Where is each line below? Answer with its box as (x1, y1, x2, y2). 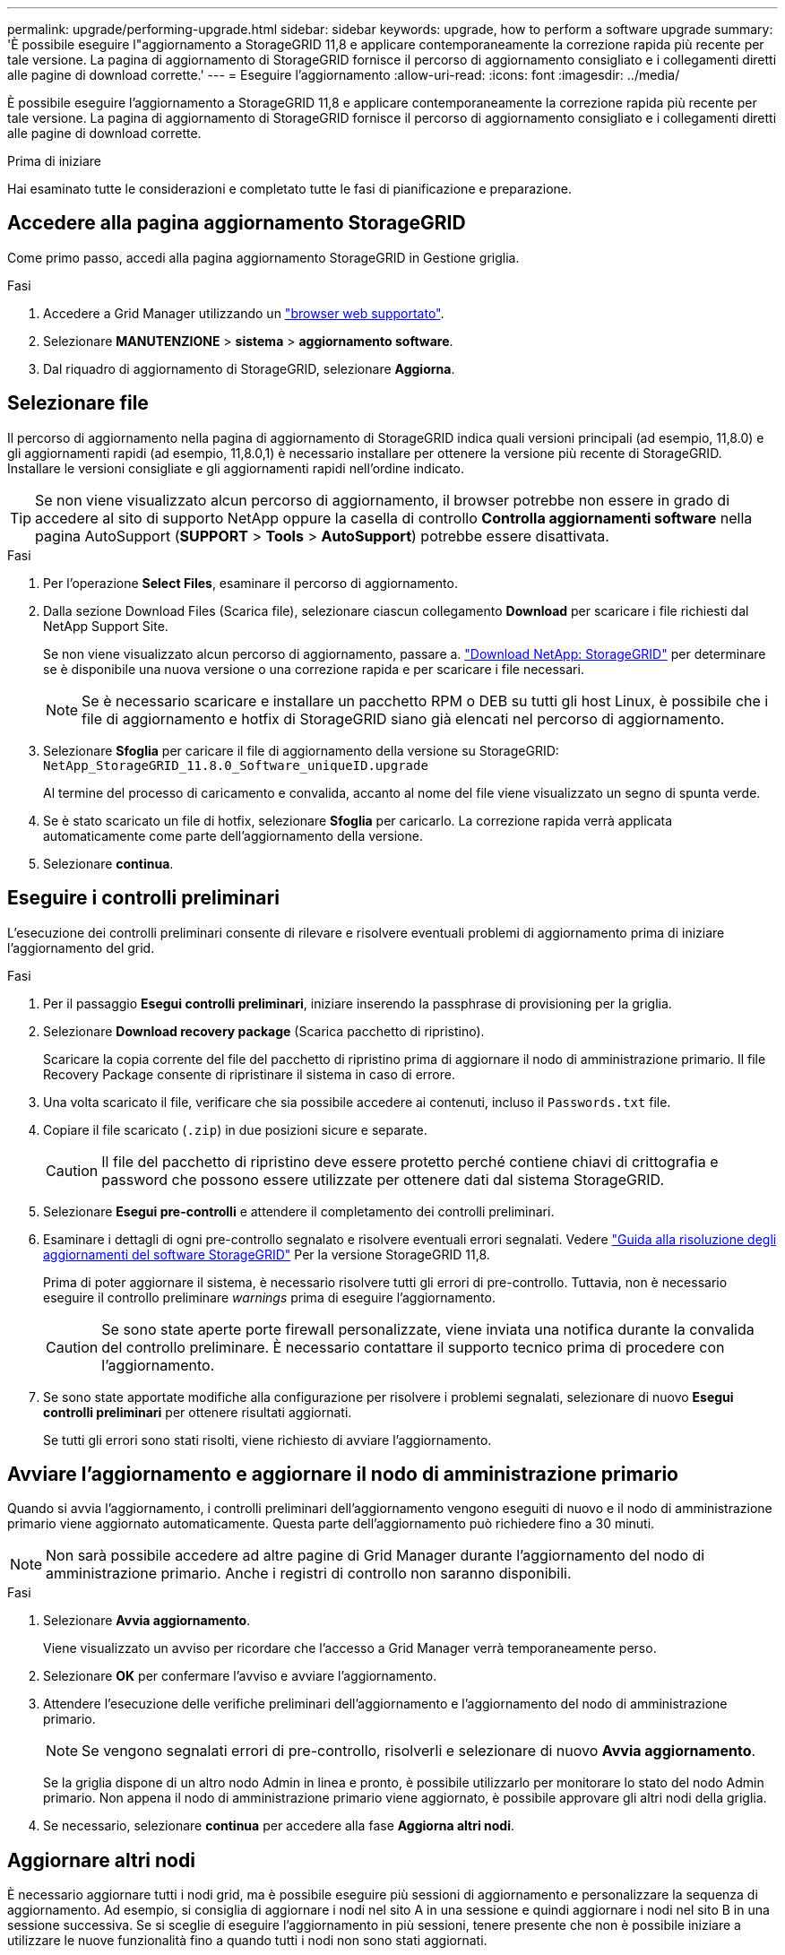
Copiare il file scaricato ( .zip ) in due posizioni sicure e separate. (43, 1121, 427, 1138)
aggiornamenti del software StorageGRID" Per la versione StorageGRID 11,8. (43, 1246, 490, 1262)
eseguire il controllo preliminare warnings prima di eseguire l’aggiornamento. (43, 1289, 496, 1305)
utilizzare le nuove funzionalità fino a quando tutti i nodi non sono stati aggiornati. (7, 1933, 487, 1949)
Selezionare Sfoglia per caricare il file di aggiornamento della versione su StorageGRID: (43, 742, 559, 758)
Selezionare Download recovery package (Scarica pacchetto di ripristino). (43, 1023, 485, 1039)
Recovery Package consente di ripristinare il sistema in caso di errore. (43, 1066, 455, 1082)
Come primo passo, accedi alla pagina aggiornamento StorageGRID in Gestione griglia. (7, 249, 520, 265)
